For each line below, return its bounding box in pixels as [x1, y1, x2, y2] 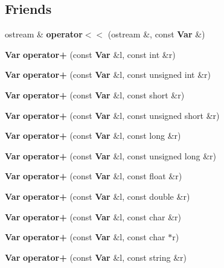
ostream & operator [5, 28, 83, 40]
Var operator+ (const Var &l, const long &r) [5, 129, 181, 142]
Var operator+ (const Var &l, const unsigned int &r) [5, 68, 211, 81]
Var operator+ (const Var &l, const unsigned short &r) [5, 109, 220, 121]
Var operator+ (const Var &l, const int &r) [5, 48, 176, 60]
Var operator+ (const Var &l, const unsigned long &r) [5, 149, 216, 162]
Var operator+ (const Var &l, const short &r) [5, 88, 185, 101]
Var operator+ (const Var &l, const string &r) [5, 250, 187, 263]
